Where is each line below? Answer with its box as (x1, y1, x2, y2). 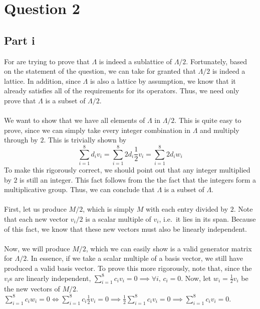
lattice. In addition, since (4, 75, 81, 86)
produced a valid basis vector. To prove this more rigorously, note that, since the (4, 262, 252, 273)
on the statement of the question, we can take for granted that (4, 66, 196, 76)
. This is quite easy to (174, 115, 241, 125)
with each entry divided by (145, 204, 228, 214)
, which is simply (83, 204, 134, 214)
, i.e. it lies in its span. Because (159, 214, 256, 224)
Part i (4, 32, 35, 48)
